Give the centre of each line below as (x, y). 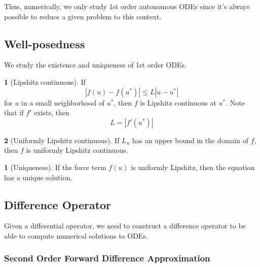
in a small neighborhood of (63, 102)
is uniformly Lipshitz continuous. (77, 150)
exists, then (52, 112)
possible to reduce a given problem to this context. (83, 16)
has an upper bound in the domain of (190, 140)
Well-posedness (45, 43)
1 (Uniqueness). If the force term (55, 167)
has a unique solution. (38, 177)
